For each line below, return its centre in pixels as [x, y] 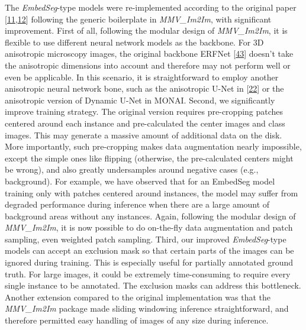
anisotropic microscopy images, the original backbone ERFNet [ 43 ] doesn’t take [149, 54]
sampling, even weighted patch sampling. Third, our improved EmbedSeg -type [146, 239]
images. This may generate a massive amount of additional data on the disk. [144, 135]
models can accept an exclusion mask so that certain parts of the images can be [149, 250]
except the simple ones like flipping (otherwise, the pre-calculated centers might [149, 158]
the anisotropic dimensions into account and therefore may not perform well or [148, 65]
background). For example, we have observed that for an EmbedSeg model [140, 181]
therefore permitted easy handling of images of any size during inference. [137, 320]
